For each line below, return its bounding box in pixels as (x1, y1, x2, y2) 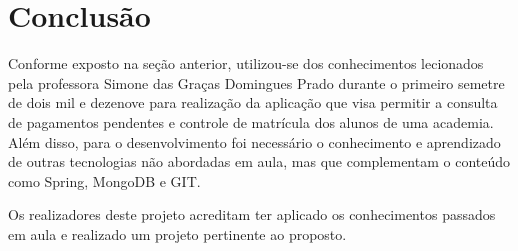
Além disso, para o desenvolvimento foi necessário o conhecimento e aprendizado (8, 131, 501, 152)
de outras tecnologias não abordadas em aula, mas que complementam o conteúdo (8, 151, 511, 172)
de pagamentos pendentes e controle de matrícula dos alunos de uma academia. (8, 111, 494, 132)
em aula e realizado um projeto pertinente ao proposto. (8, 223, 347, 244)
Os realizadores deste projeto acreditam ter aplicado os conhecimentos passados (8, 204, 496, 225)
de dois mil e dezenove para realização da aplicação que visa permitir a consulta (8, 92, 498, 113)
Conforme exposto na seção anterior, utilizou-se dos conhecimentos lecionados (8, 53, 484, 74)
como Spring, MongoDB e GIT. (8, 170, 201, 191)
